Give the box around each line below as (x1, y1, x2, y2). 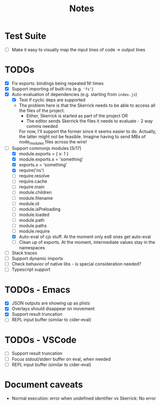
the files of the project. (19, 108, 65, 114)
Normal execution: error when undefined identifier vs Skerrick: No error (11, 395, 156, 401)
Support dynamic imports (11, 256, 63, 262)
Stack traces (11, 250, 38, 256)
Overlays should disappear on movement (11, 306, 95, 311)
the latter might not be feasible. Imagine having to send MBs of (19, 134, 146, 140)
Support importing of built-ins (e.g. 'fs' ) (11, 86, 94, 92)
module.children (19, 190, 52, 195)
